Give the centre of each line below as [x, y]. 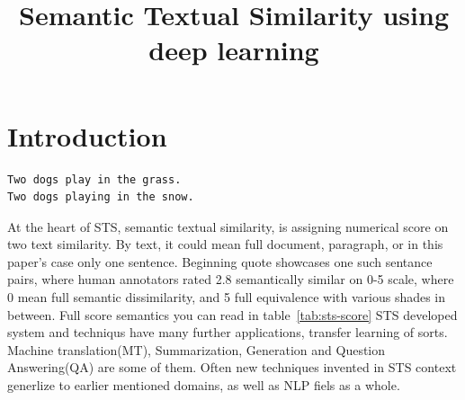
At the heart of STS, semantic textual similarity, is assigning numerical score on [228, 226]
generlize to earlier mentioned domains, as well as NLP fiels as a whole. [204, 385]
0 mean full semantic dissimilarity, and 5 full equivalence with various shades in [227, 297]
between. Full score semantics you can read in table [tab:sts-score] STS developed [232, 314]
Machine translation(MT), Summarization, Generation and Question [197, 349]
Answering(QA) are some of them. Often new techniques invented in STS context [232, 367]
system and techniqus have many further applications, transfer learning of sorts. [228, 332]
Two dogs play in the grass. [94, 179]
